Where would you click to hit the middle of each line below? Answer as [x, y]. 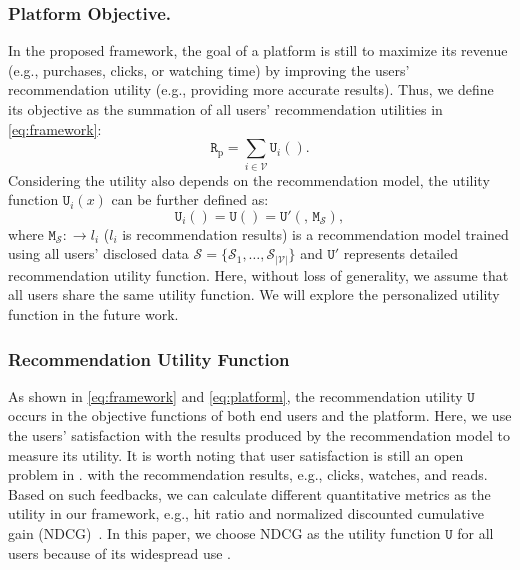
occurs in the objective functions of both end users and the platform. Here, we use [260, 415]
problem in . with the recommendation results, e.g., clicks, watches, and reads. [248, 474]
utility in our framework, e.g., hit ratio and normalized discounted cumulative [246, 513]
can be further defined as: [190, 199]
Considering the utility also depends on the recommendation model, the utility [249, 179]
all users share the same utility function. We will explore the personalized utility [254, 294]
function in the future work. [93, 314]
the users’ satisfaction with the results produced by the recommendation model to [259, 435]
